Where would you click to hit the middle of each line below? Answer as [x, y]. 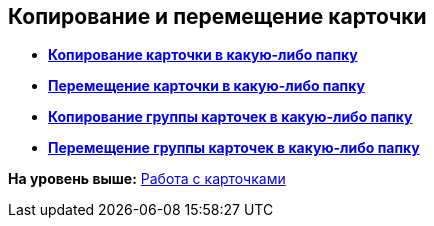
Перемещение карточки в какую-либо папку [206, 86]
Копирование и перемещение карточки [217, 16]
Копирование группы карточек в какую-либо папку [230, 117]
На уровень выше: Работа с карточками [147, 179]
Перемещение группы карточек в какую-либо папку [234, 148]
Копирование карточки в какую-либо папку [203, 55]
